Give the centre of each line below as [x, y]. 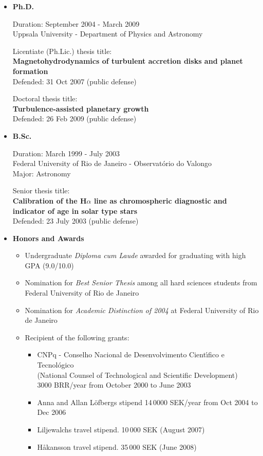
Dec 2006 [52, 412]
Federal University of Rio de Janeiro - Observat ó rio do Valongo [112, 163]
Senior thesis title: [41, 190]
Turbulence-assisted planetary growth [81, 108]
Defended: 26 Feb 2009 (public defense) [74, 118]
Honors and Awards [48, 238]
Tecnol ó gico [55, 365]
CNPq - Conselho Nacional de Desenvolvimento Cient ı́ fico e [131, 354]
